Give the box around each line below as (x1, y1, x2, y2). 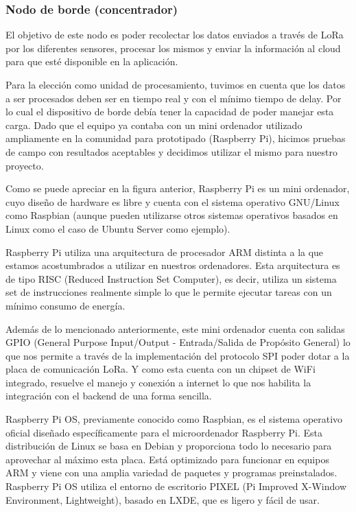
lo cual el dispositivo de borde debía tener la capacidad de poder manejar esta (5, 104, 334, 119)
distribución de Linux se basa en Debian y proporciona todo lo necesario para (5, 439, 332, 453)
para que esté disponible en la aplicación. (5, 54, 178, 69)
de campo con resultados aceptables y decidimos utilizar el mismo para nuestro (5, 144, 337, 159)
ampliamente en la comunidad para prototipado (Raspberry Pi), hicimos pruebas (5, 131, 346, 146)
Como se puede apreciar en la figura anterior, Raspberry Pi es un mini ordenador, (5, 181, 350, 196)
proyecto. (5, 158, 44, 172)
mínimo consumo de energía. (5, 298, 126, 312)
